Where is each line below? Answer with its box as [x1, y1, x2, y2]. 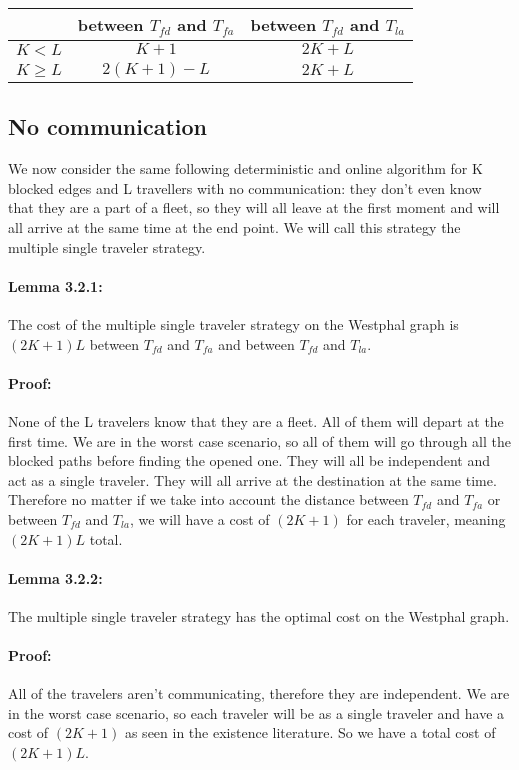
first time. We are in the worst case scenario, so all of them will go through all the [8, 430, 511, 451]
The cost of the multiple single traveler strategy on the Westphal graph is [8, 313, 459, 334]
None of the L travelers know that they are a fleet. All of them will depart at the [8, 410, 504, 431]
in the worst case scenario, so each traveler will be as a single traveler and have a [8, 702, 505, 723]
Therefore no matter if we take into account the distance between [8, 489, 409, 510]
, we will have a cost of [129, 508, 270, 529]
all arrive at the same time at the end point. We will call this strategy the [8, 216, 461, 237]
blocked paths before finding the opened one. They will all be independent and [8, 450, 491, 471]
